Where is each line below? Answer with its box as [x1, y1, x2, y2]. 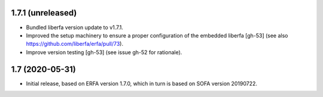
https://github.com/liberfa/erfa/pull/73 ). [26, 40, 124, 48]
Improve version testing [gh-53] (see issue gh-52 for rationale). [26, 48, 182, 56]
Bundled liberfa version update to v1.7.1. [26, 24, 124, 31]
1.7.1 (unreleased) [11, 8, 77, 18]
